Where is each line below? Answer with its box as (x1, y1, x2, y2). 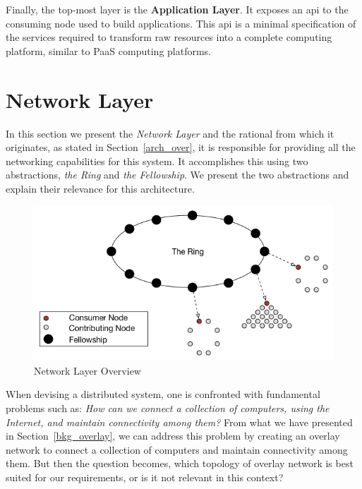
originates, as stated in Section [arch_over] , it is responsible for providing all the (6, 140, 356, 155)
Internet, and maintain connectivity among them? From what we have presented (6, 414, 353, 429)
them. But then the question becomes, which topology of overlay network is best (6, 456, 354, 471)
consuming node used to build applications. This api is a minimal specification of (6, 16, 356, 30)
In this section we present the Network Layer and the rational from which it (6, 126, 334, 140)
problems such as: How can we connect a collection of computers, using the (6, 401, 330, 416)
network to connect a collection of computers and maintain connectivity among (6, 442, 348, 457)
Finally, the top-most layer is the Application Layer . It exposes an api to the (6, 2, 349, 16)
